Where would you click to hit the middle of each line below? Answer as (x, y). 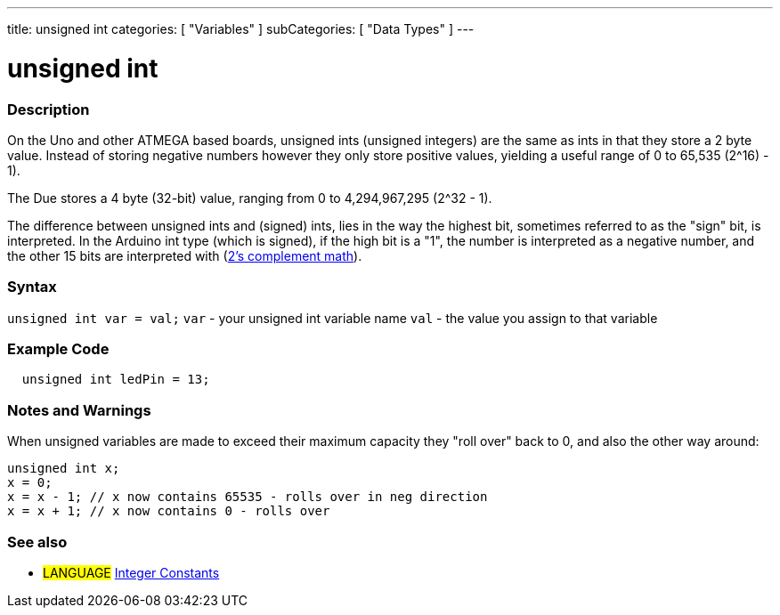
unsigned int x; (64, 469)
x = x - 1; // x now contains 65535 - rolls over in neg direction (248, 497)
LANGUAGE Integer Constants (131, 572)
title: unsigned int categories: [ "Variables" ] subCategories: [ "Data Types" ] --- (241, 29)
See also (37, 542)
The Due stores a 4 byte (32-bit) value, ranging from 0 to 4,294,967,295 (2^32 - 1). (250, 198)
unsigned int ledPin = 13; (116, 380)
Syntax (32, 287)
